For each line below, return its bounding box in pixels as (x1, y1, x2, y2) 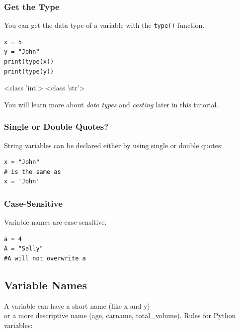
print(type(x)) (4, 58, 54, 66)
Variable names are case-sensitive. (4, 217, 107, 227)
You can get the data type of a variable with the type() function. (4, 20, 205, 30)
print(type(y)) (4, 68, 54, 75)
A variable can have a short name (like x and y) (4, 300, 150, 311)
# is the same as (4, 168, 61, 175)
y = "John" (4, 48, 40, 56)
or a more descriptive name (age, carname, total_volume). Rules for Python (4, 310, 236, 321)
